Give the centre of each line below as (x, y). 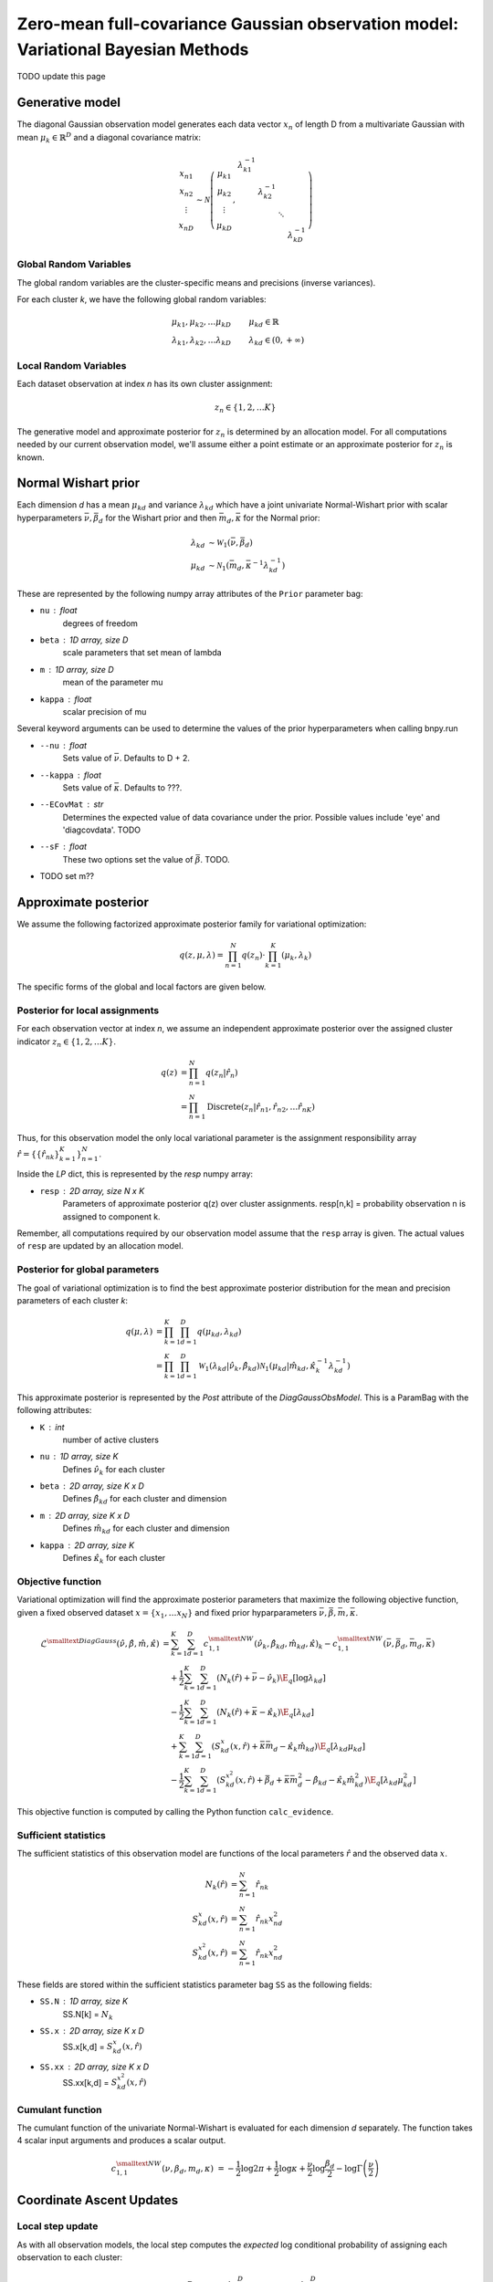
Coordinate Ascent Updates (98, 2200)
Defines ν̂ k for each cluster (114, 1470)
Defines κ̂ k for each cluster (114, 1559)
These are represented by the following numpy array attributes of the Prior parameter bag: (190, 593)
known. (31, 457)
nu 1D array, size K (79, 1457)
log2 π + (257, 2168)
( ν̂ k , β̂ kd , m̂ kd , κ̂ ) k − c (296, 1645)
